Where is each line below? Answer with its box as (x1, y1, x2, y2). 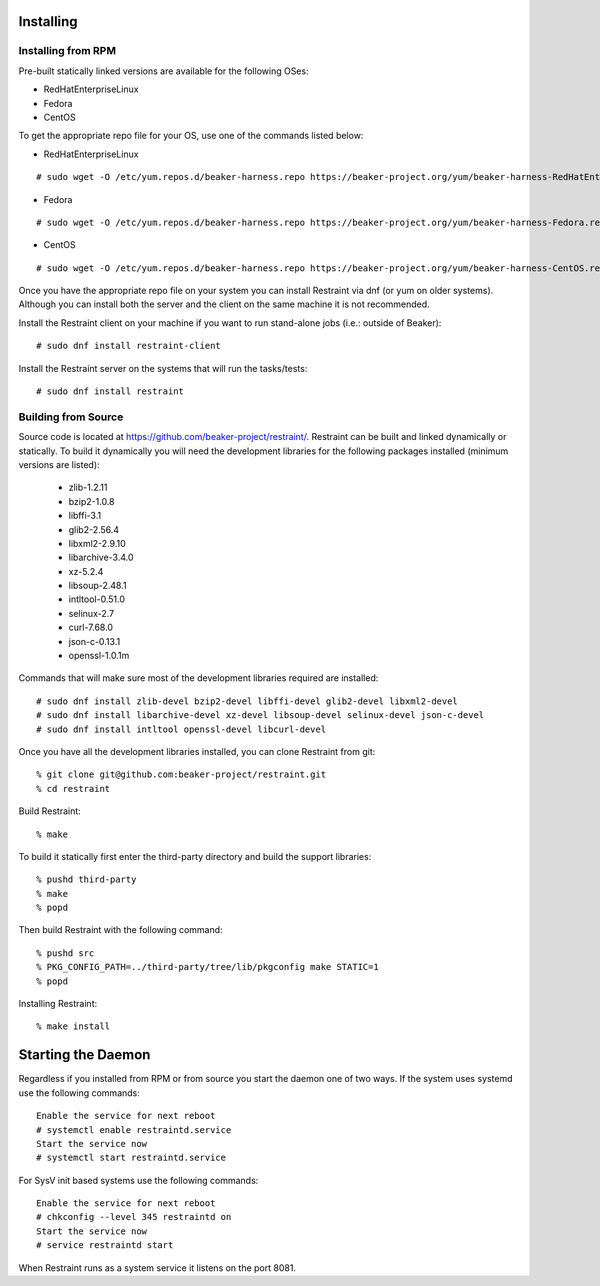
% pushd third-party (36, 874, 137, 885)
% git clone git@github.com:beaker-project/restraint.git (36, 769, 327, 780)
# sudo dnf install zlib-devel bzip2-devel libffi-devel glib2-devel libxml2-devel (36, 695, 459, 707)
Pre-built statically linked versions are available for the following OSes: (18, 65, 309, 77)
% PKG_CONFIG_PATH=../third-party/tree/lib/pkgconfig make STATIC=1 (36, 961, 379, 973)
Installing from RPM (18, 44, 117, 58)
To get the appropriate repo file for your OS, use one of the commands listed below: (18, 130, 364, 142)
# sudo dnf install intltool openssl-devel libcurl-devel (36, 723, 327, 735)
